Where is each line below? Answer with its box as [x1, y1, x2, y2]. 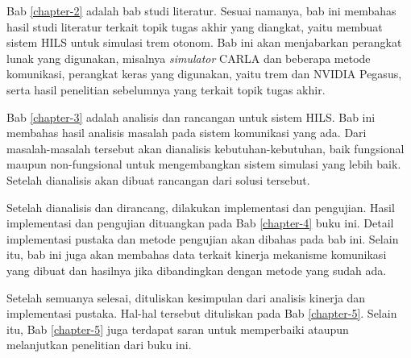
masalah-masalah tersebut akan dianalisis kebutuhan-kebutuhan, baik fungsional [6, 139, 405, 156]
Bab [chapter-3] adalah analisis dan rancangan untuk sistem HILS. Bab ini [6, 108, 376, 125]
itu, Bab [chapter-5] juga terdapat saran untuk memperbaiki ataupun [6, 320, 349, 337]
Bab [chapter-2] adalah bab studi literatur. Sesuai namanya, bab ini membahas [6, 2, 396, 19]
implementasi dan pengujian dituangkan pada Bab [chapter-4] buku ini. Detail [6, 214, 394, 231]
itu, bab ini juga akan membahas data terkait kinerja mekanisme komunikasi [6, 246, 387, 263]
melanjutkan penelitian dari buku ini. [6, 336, 192, 353]
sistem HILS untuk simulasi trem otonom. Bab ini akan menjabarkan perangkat [6, 34, 402, 51]
